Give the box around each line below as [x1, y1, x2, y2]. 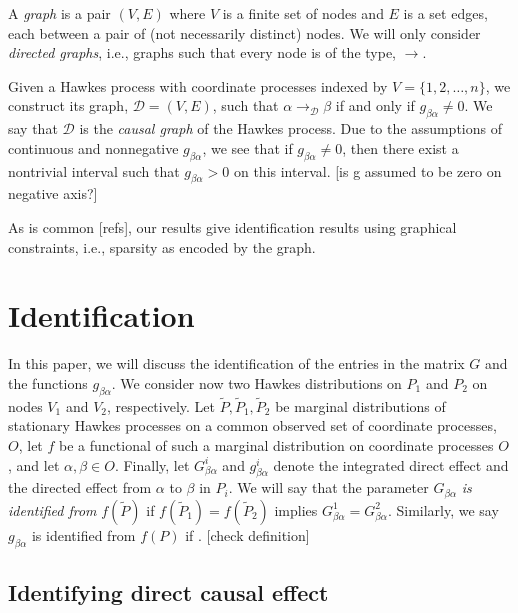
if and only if [335, 95, 415, 116]
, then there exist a [342, 137, 459, 158]
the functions [8, 372, 88, 393]
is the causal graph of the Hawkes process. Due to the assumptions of [79, 118, 502, 139]
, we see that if [202, 137, 293, 158]
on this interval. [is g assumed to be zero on [233, 160, 502, 181]
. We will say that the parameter [228, 477, 429, 498]
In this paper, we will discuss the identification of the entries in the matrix [8, 353, 465, 374]
